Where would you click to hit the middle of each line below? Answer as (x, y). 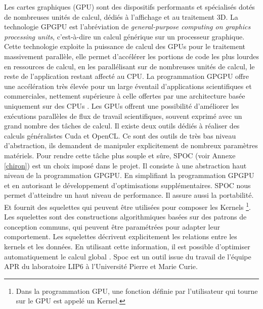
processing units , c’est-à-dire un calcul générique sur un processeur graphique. (124, 36)
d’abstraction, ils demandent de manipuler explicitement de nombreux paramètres (131, 145)
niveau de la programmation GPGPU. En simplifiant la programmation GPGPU (129, 175)
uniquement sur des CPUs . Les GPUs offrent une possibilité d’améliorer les (122, 105)
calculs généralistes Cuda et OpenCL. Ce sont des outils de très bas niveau (120, 135)
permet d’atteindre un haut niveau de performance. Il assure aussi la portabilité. (129, 195)
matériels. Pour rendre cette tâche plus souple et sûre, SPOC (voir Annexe (120, 155)
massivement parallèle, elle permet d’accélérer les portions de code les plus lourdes (131, 56)
